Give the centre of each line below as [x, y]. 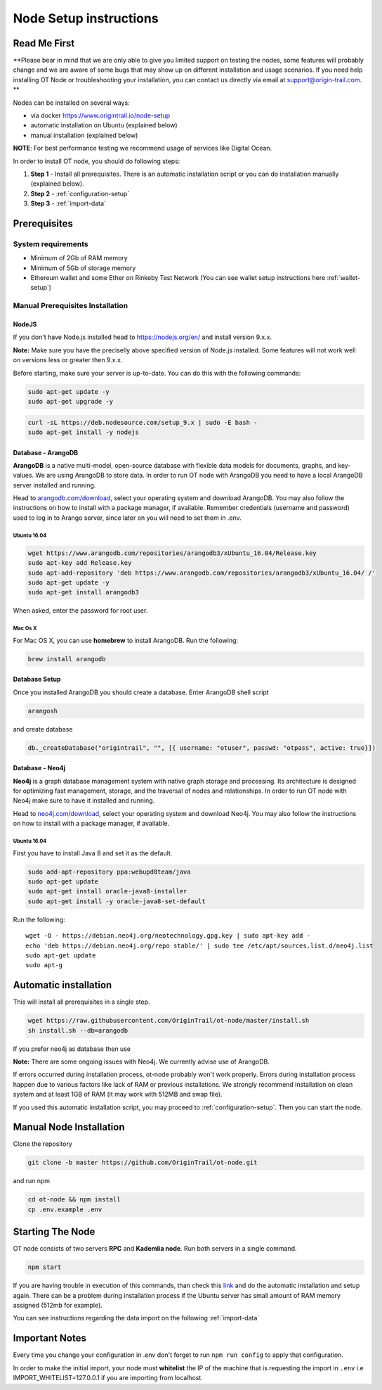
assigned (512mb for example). [58, 1306]
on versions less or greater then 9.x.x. [68, 360]
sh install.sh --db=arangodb [78, 1030]
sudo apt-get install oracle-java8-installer [107, 891]
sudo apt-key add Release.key [80, 563]
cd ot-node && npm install [74, 1200]
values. [24, 476]
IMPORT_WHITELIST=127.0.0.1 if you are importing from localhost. [108, 1378]
